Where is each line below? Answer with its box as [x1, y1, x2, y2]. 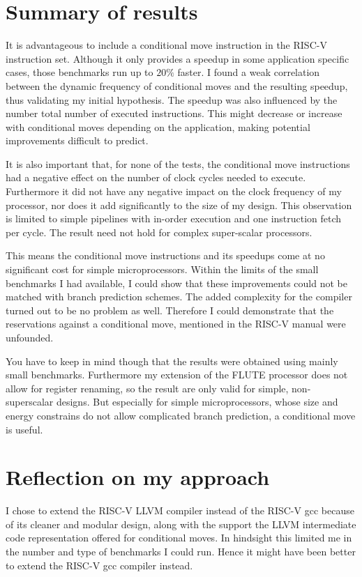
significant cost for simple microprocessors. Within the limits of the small [6, 262, 319, 277]
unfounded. [6, 330, 54, 344]
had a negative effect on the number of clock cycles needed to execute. [6, 170, 306, 185]
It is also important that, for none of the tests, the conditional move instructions [6, 156, 350, 171]
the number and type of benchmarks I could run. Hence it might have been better [6, 544, 356, 559]
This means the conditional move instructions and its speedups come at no [6, 248, 325, 263]
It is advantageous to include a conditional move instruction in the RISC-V [6, 38, 327, 52]
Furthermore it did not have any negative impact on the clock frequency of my [6, 184, 342, 199]
